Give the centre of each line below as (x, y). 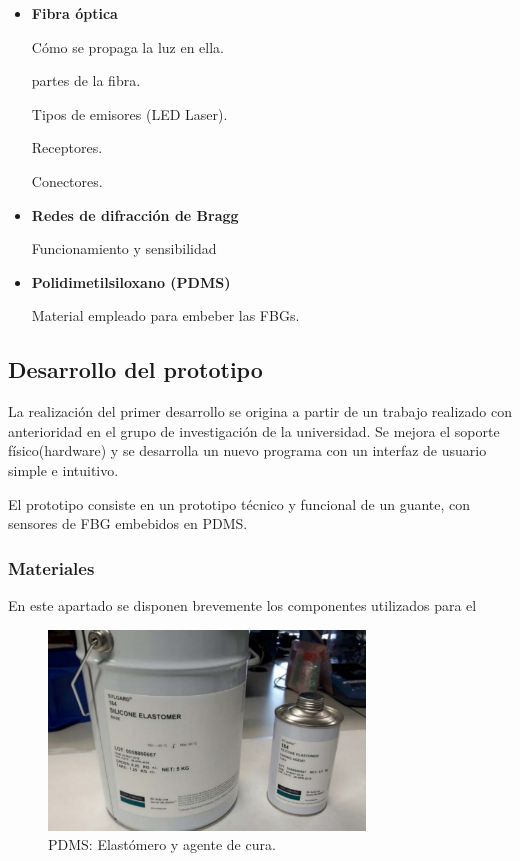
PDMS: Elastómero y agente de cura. (162, 844)
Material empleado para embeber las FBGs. (165, 315)
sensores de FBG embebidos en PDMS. (128, 523)
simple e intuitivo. (63, 469)
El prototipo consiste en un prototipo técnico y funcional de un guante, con (239, 503)
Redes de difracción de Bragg (135, 214)
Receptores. (67, 147)
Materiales (51, 567)
